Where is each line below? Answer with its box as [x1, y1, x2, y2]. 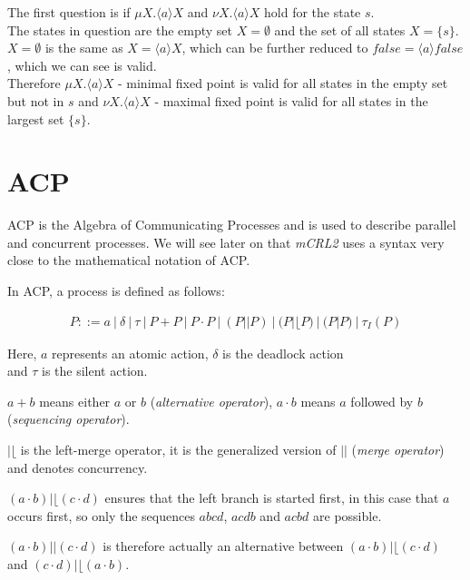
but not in [7, 91, 64, 110]
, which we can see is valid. [7, 55, 157, 74]
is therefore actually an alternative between [103, 536, 344, 555]
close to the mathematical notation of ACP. [7, 251, 250, 270]
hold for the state [264, 3, 361, 21]
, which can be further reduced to [181, 38, 368, 57]
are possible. [313, 506, 382, 525]
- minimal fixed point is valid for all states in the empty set [117, 74, 448, 93]
